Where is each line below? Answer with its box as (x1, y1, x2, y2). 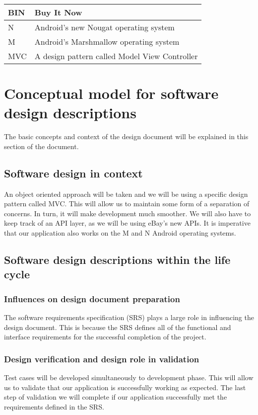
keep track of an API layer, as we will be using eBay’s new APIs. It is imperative (4, 218, 251, 228)
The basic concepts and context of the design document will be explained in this (4, 131, 249, 142)
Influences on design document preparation (4, 292, 180, 305)
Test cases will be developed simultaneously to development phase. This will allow (4, 372, 254, 383)
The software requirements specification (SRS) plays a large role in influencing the (4, 312, 254, 323)
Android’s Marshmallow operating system (34, 36, 180, 47)
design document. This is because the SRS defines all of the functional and (4, 322, 231, 332)
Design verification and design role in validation (4, 352, 199, 365)
